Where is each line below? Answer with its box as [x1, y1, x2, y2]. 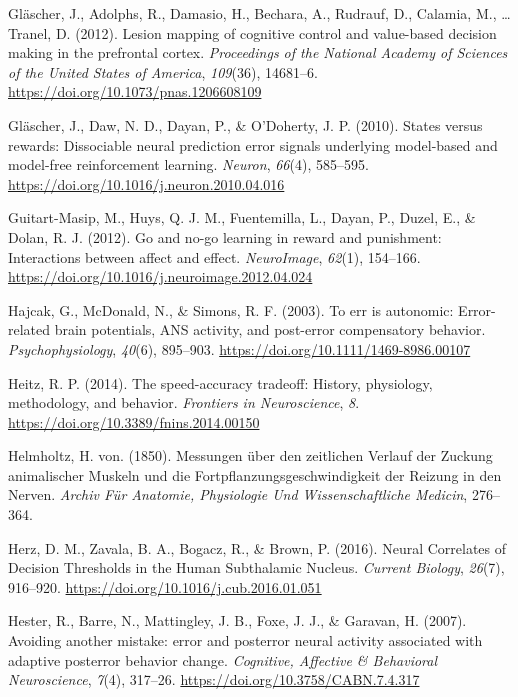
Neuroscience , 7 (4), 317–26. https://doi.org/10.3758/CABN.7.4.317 [8, 669, 420, 690]
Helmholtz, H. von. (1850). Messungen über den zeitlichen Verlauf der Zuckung [8, 445, 493, 466]
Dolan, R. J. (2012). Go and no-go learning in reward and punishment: [8, 226, 442, 247]
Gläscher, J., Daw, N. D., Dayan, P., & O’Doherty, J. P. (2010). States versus [8, 114, 483, 135]
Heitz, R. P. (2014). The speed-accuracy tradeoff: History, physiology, [8, 372, 433, 393]
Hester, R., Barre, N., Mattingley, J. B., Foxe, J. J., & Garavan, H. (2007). [8, 610, 467, 631]
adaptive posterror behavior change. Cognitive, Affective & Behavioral [8, 649, 438, 670]
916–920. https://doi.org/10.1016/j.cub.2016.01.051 [8, 576, 322, 597]
